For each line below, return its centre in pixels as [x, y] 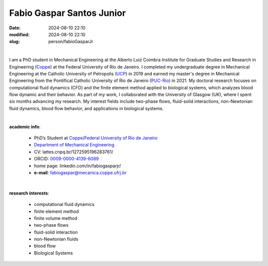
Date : [15, 28]
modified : [19, 34]
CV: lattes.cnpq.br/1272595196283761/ [74, 152]
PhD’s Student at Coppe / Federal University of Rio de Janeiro [96, 138]
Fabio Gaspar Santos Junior [67, 13]
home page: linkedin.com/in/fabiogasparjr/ [77, 166]
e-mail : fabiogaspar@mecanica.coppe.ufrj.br [80, 172]
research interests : [29, 193]
